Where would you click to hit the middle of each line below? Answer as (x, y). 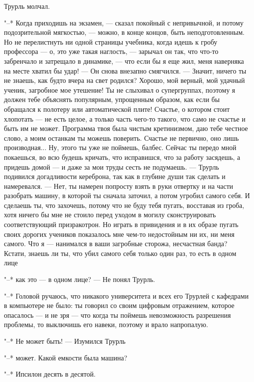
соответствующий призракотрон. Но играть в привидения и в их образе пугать (121, 224)
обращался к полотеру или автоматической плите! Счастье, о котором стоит (117, 109)
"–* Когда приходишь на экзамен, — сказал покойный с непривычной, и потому (124, 22)
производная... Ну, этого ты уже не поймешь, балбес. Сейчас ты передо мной (120, 147)
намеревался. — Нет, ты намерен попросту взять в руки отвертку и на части (119, 186)
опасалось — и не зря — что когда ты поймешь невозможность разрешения (117, 315)
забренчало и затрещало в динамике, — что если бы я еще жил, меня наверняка (124, 61)
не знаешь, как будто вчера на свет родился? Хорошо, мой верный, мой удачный (125, 80)
